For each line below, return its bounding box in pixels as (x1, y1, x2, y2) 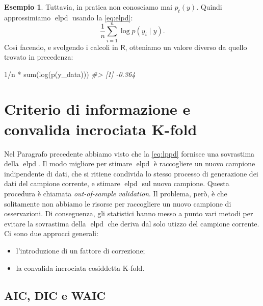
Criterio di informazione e (4, 98, 191, 119)
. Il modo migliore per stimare (38, 158, 133, 169)
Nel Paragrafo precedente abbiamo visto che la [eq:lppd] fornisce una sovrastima (4, 148, 255, 159)
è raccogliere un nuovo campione (153, 158, 255, 169)
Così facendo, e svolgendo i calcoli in (4, 41, 118, 52)
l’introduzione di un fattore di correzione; (16, 245, 145, 256)
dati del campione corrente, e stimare (4, 178, 120, 189)
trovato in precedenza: (4, 52, 73, 62)
